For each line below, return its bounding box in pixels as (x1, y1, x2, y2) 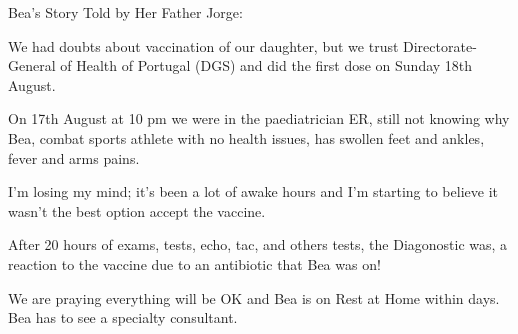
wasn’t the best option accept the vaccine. (8, 200, 266, 221)
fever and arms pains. (8, 147, 140, 168)
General (8, 55, 56, 76)
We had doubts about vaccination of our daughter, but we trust (8, 35, 399, 56)
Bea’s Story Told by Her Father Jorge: (8, 2, 243, 22)
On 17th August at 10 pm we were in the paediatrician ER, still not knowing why (8, 108, 510, 129)
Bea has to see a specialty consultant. (8, 307, 238, 328)
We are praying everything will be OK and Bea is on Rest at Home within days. (8, 287, 500, 308)
